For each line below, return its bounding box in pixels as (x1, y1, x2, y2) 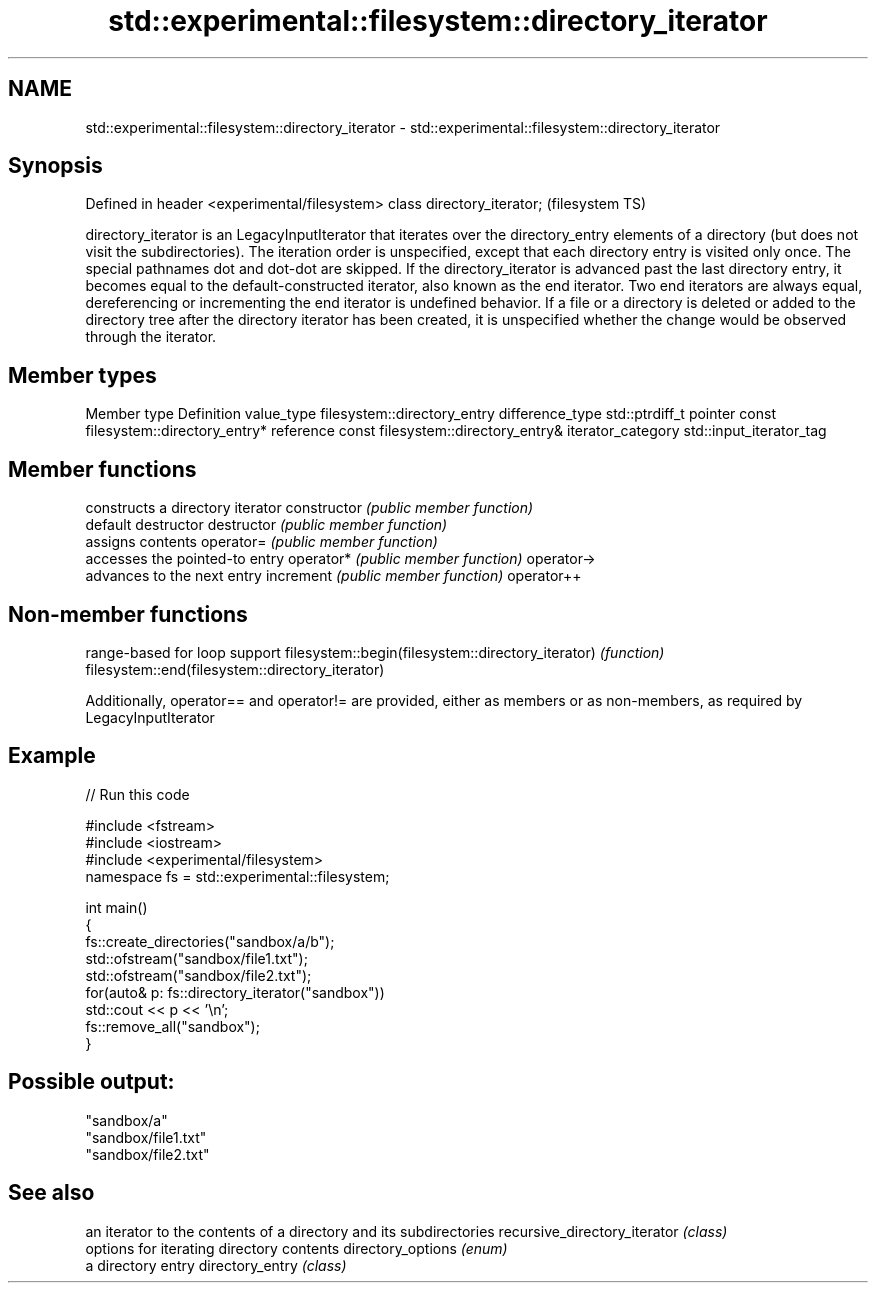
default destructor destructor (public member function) (85, 516, 448, 534)
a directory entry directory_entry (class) (85, 1256, 347, 1274)
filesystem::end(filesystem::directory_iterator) (85, 660, 385, 678)
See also (8, 1180, 95, 1206)
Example (8, 743, 96, 769)
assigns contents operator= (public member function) (85, 533, 438, 551)
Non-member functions (8, 601, 248, 627)
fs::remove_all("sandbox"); (85, 1017, 260, 1035)
